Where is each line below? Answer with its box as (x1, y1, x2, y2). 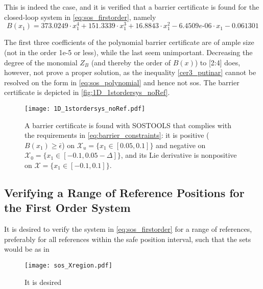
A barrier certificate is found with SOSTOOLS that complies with (25, 119, 231, 130)
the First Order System (4, 200, 131, 215)
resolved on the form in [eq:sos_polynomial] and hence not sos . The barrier (4, 77, 240, 87)
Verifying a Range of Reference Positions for (4, 185, 245, 200)
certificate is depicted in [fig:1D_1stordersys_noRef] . (4, 87, 170, 98)
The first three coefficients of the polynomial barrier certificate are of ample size (4, 37, 254, 47)
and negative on (156, 139, 206, 150)
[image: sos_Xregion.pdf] (25, 261, 112, 269)
